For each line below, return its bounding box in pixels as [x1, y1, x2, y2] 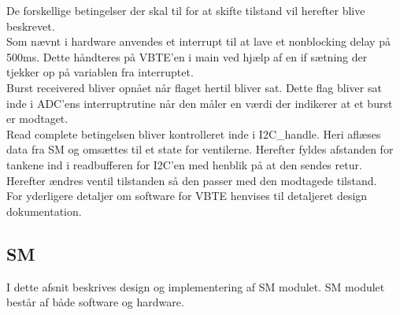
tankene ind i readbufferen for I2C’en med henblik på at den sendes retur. [6, 156, 362, 172]
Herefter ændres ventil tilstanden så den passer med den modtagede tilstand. [6, 172, 377, 188]
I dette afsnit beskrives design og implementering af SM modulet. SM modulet [6, 278, 385, 295]
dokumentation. [6, 202, 82, 219]
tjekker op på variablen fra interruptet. [6, 64, 194, 80]
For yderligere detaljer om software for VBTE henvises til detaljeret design [6, 187, 368, 204]
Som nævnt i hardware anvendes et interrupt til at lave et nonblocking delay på [6, 33, 391, 50]
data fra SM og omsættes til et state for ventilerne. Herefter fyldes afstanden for [6, 141, 394, 157]
